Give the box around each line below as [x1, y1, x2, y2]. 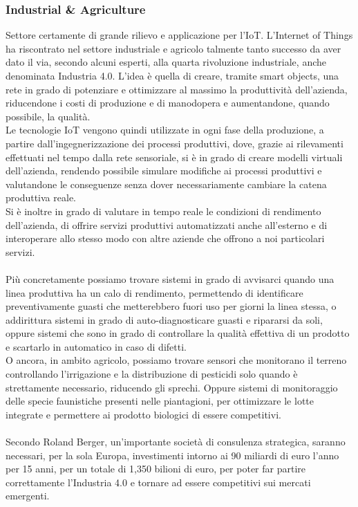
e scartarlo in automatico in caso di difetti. [6, 339, 187, 353]
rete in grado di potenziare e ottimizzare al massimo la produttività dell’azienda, [6, 82, 348, 96]
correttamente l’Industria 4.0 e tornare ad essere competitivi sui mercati [6, 474, 311, 489]
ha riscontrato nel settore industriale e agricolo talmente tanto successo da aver [6, 41, 341, 55]
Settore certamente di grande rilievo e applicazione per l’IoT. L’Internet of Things [6, 28, 353, 42]
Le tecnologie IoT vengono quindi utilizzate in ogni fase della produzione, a [6, 122, 324, 137]
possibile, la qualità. [6, 109, 91, 123]
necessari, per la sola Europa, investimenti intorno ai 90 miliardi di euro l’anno [6, 448, 339, 462]
